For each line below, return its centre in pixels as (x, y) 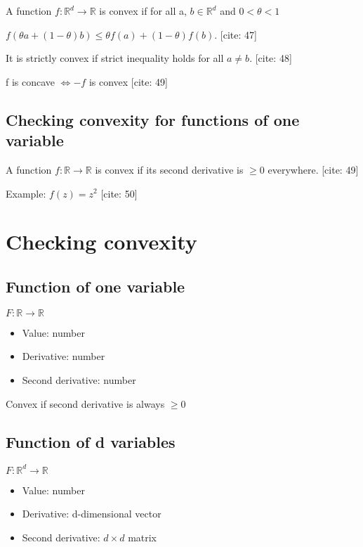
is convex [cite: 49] (128, 81)
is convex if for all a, (143, 11)
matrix (143, 537)
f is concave (31, 81)
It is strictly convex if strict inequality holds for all (115, 58)
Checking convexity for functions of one (153, 119)
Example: (26, 193)
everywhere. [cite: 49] (313, 169)
